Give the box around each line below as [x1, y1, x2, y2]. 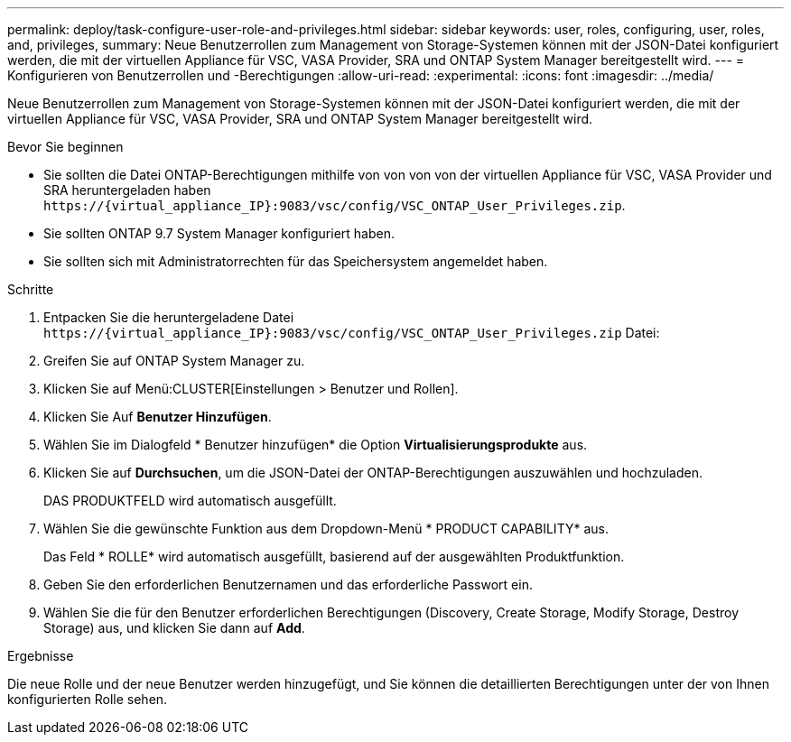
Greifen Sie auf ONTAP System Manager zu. [43, 353, 305, 368]
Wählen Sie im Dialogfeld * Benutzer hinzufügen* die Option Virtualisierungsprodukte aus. [43, 437, 588, 452]
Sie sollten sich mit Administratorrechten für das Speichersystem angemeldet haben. [43, 254, 548, 269]
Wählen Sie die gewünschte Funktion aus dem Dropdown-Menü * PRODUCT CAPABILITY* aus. [43, 521, 609, 536]
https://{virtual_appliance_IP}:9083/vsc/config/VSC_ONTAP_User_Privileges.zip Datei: [43, 325, 660, 340]
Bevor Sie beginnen [7, 139, 124, 154]
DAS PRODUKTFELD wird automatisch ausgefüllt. [43, 493, 337, 508]
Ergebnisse [7, 648, 74, 663]
